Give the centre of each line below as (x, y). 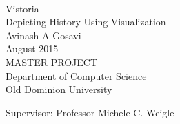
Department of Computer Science (76, 75)
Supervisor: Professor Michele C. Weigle (90, 112)
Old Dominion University (59, 89)
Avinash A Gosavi (43, 35)
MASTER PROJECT (52, 62)
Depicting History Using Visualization (86, 22)
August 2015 (32, 49)
